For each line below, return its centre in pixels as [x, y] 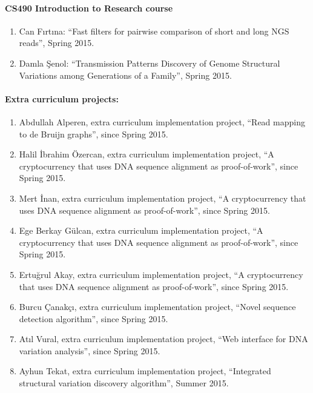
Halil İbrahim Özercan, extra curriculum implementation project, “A [147, 154]
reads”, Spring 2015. [57, 43]
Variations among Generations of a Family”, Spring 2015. [125, 75]
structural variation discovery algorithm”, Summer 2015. [124, 383]
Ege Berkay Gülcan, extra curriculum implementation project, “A [141, 230]
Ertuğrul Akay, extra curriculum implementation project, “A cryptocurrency [161, 274]
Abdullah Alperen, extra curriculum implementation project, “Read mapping [162, 121]
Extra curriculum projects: [62, 98]
